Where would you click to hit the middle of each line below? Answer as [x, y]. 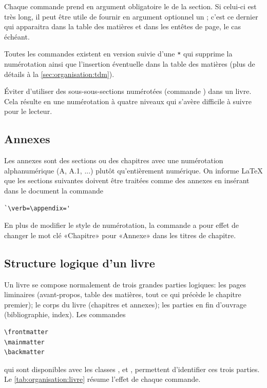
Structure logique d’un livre [80, 263]
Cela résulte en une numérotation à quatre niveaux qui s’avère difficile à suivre [128, 101]
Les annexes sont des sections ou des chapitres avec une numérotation [114, 160]
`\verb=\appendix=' [37, 208]
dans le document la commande [54, 190]
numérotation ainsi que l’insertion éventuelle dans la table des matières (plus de [130, 64]
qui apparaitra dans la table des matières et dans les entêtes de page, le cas [123, 26]
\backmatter [24, 352]
